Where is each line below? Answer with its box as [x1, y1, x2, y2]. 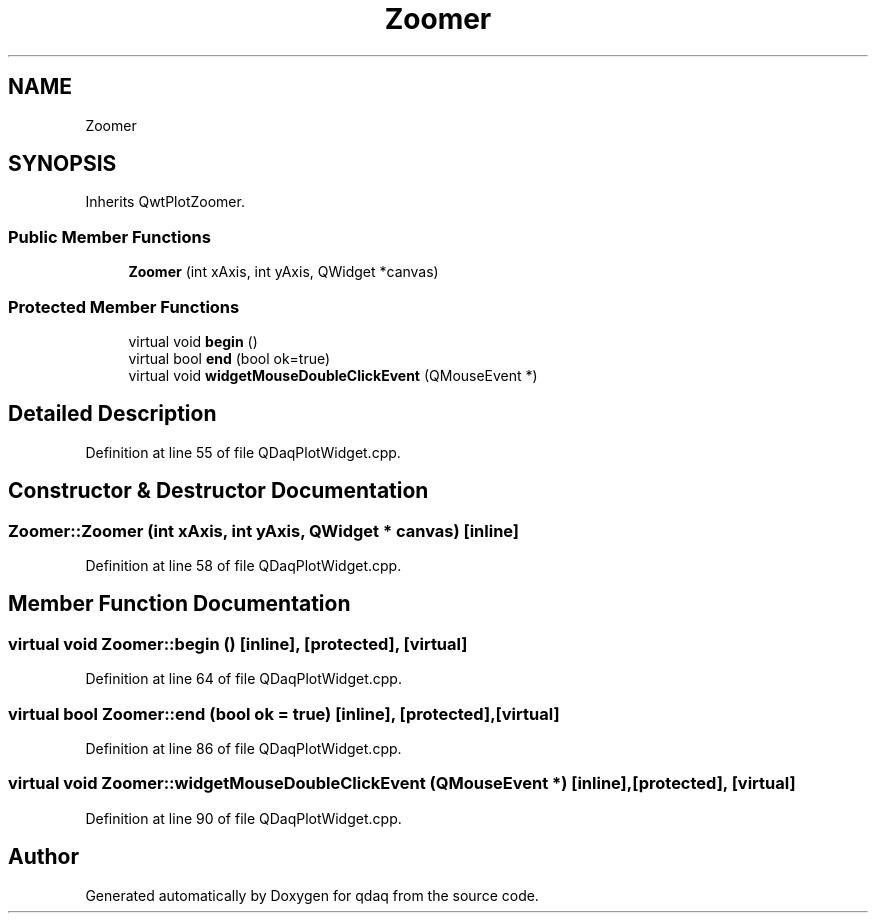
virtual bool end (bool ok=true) [128, 349, 331, 367]
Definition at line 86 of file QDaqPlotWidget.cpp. [85, 739, 402, 757]
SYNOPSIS [8, 151, 117, 177]
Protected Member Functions [8, 296, 240, 317]
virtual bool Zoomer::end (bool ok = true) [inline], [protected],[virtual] [8, 703, 560, 724]
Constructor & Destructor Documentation [8, 478, 429, 504]
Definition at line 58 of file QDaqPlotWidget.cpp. [85, 557, 402, 574]
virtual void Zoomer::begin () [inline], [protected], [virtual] [8, 633, 468, 654]
